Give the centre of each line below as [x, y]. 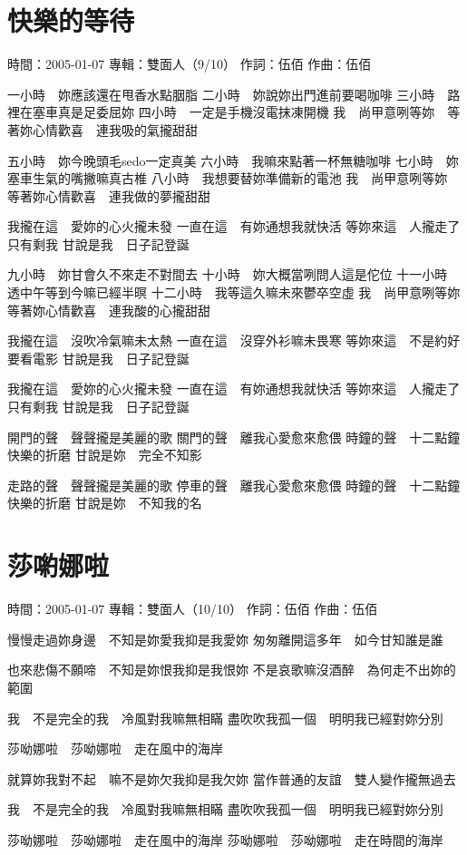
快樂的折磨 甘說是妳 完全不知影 [105, 455]
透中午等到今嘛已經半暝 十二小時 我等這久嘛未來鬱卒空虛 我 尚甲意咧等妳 [234, 292]
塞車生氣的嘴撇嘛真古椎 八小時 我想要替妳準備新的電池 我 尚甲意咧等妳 [228, 178]
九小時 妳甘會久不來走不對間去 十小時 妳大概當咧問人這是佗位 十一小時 [228, 274]
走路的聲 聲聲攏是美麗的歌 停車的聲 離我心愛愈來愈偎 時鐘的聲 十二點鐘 [234, 485]
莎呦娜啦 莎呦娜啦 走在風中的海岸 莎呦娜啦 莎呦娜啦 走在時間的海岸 [225, 839]
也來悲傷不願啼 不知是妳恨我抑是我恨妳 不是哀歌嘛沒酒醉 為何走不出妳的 [232, 670]
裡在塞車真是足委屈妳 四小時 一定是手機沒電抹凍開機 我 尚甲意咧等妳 [221, 112]
